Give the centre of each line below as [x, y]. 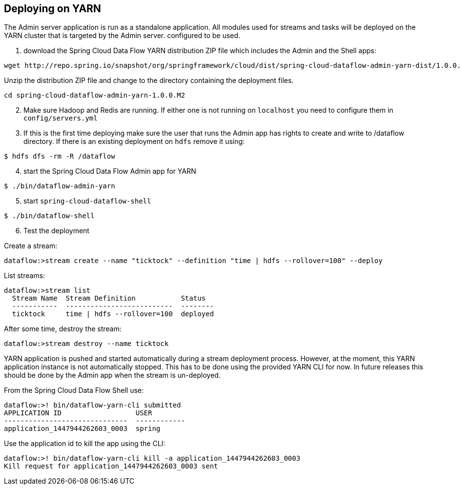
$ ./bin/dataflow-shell [49, 216]
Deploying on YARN [52, 9]
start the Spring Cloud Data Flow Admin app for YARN [110, 171]
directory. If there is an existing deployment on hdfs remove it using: [134, 142]
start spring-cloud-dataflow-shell [87, 201]
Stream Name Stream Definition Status [109, 298]
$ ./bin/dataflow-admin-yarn [60, 186]
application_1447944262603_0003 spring [82, 429]
